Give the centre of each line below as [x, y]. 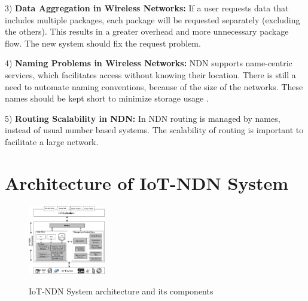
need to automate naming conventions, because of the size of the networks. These [154, 86]
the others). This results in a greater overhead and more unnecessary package [147, 31]
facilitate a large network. [52, 141]
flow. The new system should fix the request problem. [103, 43]
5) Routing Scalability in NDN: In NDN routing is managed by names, [143, 118]
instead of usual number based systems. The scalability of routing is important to [154, 130]
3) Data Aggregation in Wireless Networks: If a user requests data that [147, 8]
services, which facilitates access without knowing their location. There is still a [150, 74]
